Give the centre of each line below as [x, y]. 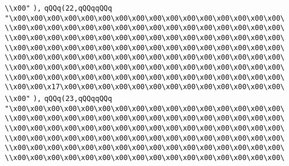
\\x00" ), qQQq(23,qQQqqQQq [59, 98]
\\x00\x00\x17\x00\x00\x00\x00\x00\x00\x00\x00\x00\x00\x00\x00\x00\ [145, 87]
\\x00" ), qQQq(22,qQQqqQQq [59, 8]
